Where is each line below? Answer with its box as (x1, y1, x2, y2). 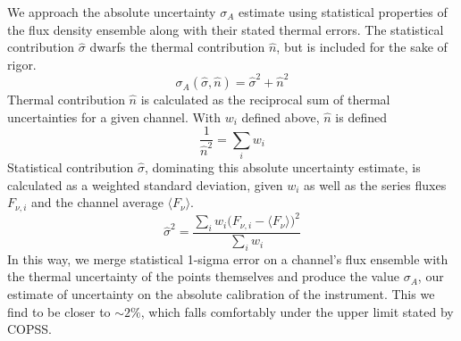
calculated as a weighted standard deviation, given (7, 175, 283, 194)
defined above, (241, 107, 320, 126)
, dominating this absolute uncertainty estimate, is (144, 158, 421, 177)
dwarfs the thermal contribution (89, 37, 265, 56)
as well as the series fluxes (304, 175, 447, 194)
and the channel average (31, 193, 163, 212)
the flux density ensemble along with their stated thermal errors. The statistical (7, 20, 444, 38)
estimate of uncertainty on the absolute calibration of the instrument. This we (7, 285, 435, 304)
